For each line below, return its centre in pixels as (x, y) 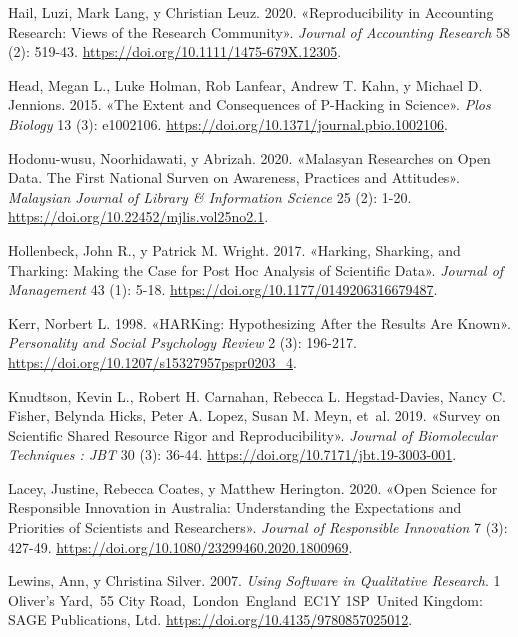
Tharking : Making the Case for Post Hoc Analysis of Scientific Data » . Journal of (256, 269)
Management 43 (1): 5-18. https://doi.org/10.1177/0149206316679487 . (223, 289)
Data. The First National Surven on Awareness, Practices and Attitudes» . (234, 177)
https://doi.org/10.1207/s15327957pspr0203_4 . (152, 361)
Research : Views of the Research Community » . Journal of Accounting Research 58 (259, 31)
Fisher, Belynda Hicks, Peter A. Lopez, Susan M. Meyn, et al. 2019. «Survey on (254, 415)
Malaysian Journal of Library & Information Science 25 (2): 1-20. (210, 196)
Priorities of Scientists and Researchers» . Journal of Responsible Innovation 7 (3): (258, 527)
